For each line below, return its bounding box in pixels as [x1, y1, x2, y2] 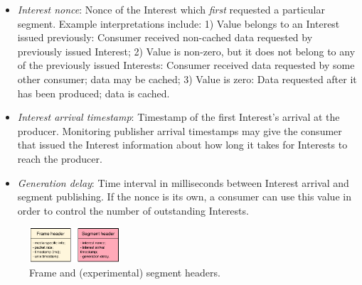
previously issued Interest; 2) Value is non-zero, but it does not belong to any [17, 43, 356, 58]
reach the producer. [17, 151, 102, 166]
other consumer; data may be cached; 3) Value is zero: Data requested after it [17, 71, 357, 86]
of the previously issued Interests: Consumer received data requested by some [17, 58, 355, 72]
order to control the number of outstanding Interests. [17, 203, 249, 217]
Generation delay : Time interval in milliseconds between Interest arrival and [17, 175, 349, 190]
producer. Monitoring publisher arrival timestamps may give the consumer [17, 123, 342, 138]
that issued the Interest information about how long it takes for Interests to [17, 137, 348, 152]
